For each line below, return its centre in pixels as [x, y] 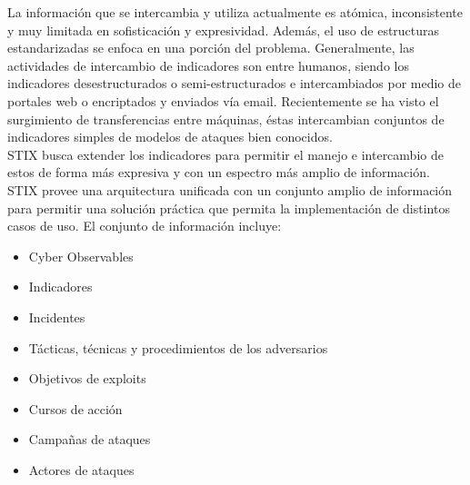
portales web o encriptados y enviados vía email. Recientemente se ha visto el [223, 100]
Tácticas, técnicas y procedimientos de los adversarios [178, 347]
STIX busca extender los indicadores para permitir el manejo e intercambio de [225, 154]
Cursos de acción [75, 408]
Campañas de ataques [90, 439]
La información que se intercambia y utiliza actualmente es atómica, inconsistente [235, 12]
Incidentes [57, 317]
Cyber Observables [81, 256]
